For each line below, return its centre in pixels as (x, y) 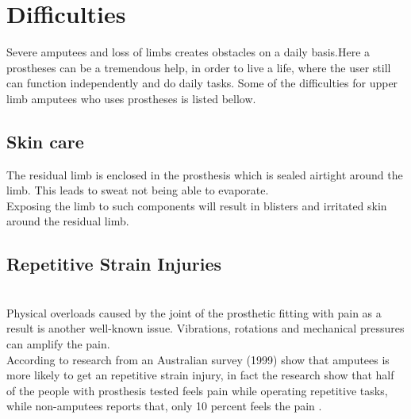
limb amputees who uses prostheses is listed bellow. (131, 98)
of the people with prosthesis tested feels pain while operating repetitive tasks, (197, 390)
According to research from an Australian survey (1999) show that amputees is (198, 359)
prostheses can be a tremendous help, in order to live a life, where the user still (199, 67)
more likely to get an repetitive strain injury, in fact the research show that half (200, 375)
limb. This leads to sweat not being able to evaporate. (138, 190)
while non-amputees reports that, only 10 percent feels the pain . (164, 406)
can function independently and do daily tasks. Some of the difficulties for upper (202, 83)
